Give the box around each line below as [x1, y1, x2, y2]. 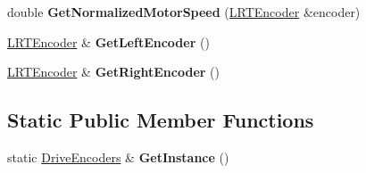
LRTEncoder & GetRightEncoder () [7, 62, 220, 81]
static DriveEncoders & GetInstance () [7, 147, 229, 166]
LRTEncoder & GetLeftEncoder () [7, 32, 210, 51]
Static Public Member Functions [7, 106, 314, 134]
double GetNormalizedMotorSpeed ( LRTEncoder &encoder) [7, 3, 361, 21]
